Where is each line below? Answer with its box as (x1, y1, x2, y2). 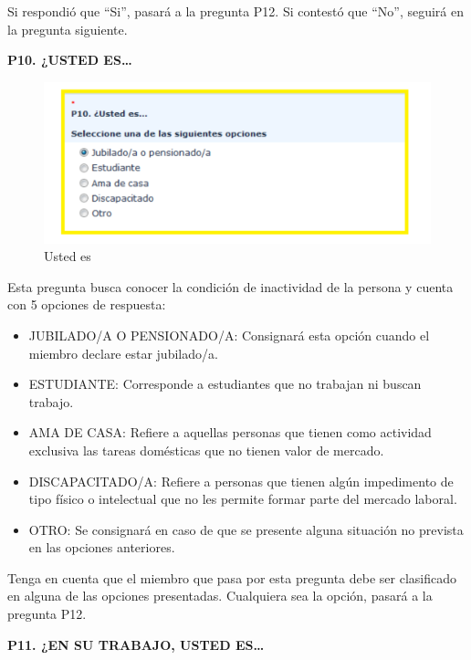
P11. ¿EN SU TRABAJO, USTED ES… (7, 634, 265, 654)
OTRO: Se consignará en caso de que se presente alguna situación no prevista (28, 519, 464, 539)
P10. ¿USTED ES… (7, 50, 132, 69)
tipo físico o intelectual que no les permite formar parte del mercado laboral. (28, 489, 457, 508)
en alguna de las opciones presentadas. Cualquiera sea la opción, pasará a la (7, 586, 433, 605)
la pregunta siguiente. (7, 19, 128, 38)
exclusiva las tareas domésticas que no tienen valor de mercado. (28, 440, 384, 459)
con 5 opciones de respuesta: (7, 295, 166, 314)
